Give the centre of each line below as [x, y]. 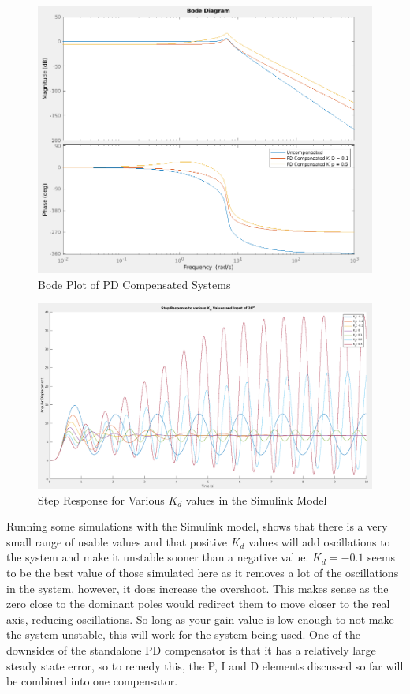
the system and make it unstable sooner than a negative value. [158, 557]
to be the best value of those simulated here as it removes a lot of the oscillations [203, 573]
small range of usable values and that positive [117, 541]
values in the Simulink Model [256, 499]
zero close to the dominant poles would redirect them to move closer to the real [198, 604]
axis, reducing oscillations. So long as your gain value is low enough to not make [200, 619]
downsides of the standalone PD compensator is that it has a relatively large [191, 650]
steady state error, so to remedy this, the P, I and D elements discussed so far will [205, 665]
